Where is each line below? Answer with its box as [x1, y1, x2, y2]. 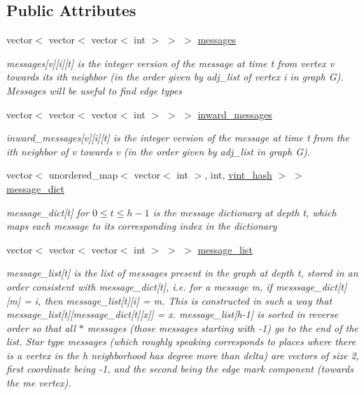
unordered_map [48, 167, 118, 182]
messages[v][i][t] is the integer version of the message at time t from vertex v [6, 55, 335, 70]
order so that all [6, 320, 76, 335]
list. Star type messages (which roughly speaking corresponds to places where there [6, 334, 356, 349]
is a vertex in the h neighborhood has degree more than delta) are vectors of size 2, [6, 347, 359, 362]
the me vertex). [6, 375, 71, 390]
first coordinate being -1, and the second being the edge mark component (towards [6, 361, 353, 376]
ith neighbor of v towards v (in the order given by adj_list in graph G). [6, 144, 311, 158]
